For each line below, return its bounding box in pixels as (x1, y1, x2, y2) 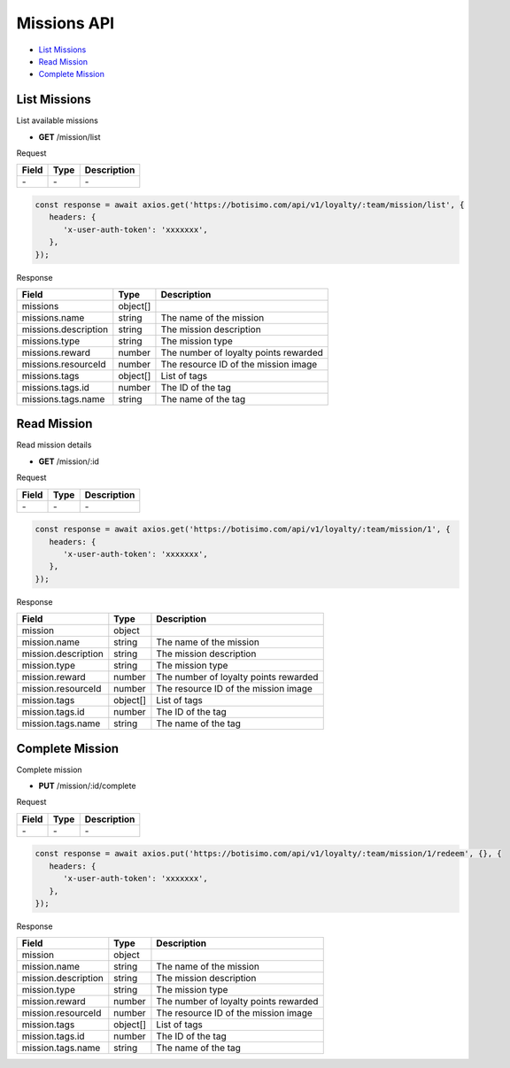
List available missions (16, 115, 99, 126)
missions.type (21, 335, 81, 347)
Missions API (16, 13, 115, 33)
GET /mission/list (38, 131, 101, 142)
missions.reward (21, 346, 90, 359)
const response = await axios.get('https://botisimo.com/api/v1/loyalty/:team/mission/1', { (35, 524, 451, 535)
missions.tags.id (21, 381, 90, 393)
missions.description (21, 323, 109, 336)
